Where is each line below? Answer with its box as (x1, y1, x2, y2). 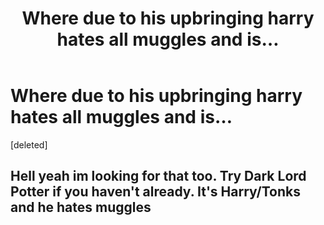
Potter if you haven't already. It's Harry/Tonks (10, 183, 301, 201)
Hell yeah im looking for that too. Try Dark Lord (10, 168, 307, 185)
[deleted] (10, 138, 48, 151)
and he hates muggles (10, 199, 152, 216)
